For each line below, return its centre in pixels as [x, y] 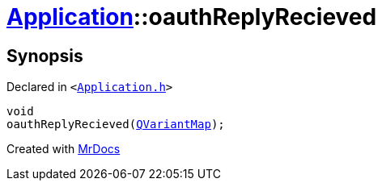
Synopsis [45, 56]
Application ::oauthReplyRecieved [192, 17]
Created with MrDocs [64, 149]
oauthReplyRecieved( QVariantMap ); [116, 125]
